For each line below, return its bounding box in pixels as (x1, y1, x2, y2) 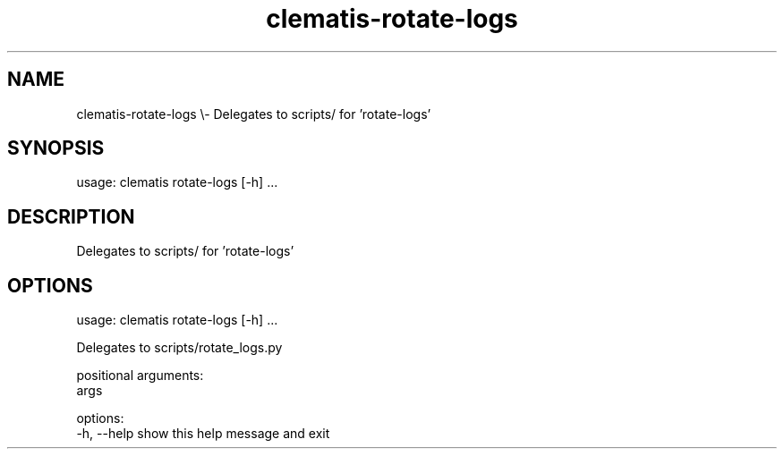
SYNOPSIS (7, 137, 105, 160)
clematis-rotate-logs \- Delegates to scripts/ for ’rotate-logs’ (76, 106, 431, 122)
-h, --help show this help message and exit (76, 426, 330, 442)
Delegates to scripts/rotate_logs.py (76, 340, 283, 356)
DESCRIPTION (7, 205, 135, 228)
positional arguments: (76, 367, 204, 384)
